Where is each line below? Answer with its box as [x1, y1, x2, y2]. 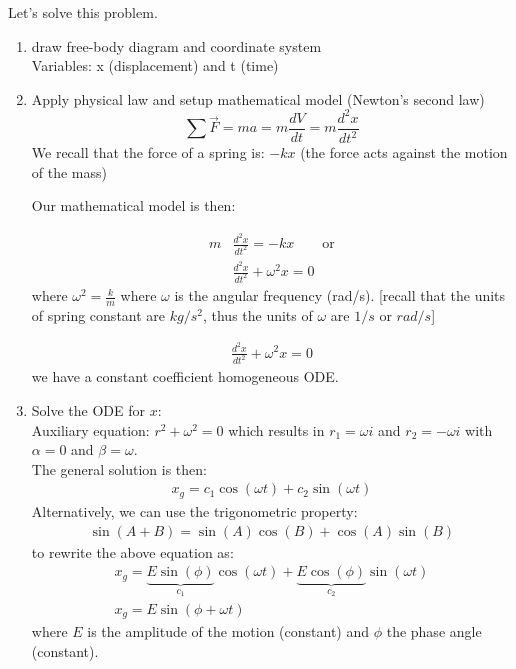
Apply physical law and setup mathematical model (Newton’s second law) [31, 88, 485, 109]
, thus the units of [202, 304, 313, 325]
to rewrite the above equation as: [31, 541, 234, 562]
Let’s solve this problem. [8, 2, 158, 22]
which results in [228, 419, 325, 440]
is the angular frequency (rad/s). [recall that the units [174, 285, 506, 306]
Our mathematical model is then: [31, 195, 236, 216]
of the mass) [31, 161, 107, 182]
